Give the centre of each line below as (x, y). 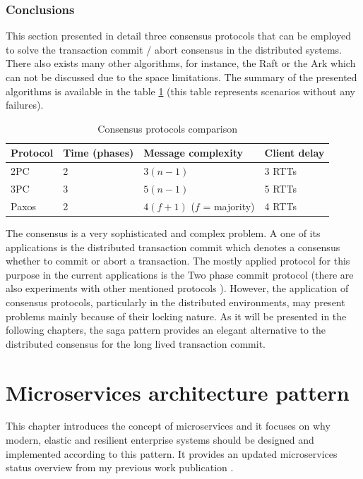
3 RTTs (280, 171)
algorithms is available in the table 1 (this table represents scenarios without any (180, 91)
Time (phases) (99, 153)
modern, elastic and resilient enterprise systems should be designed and (160, 440)
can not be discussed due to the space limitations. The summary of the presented (181, 77)
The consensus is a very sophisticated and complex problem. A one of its (163, 233)
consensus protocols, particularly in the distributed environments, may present (175, 302)
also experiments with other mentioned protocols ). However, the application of (177, 288)
